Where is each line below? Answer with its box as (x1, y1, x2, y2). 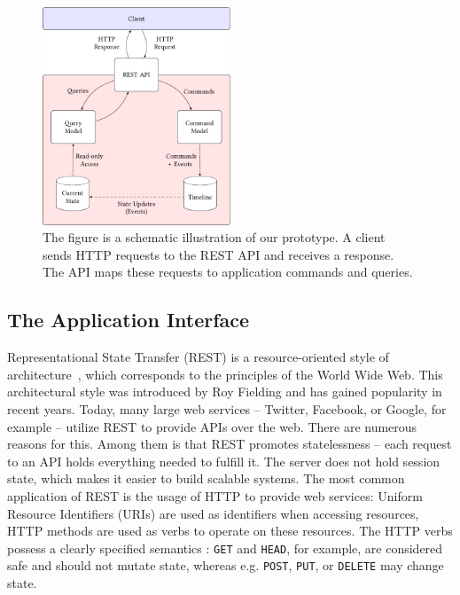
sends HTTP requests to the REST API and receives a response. (43, 245, 394, 263)
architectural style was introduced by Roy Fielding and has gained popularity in (7, 382, 442, 401)
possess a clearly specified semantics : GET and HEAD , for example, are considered (7, 538, 443, 557)
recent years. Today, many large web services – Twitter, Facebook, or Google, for (7, 400, 447, 419)
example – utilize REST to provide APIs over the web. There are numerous (7, 417, 417, 435)
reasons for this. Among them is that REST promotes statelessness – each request (7, 435, 452, 453)
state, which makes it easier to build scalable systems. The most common (7, 469, 405, 488)
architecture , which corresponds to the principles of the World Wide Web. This (7, 364, 443, 383)
